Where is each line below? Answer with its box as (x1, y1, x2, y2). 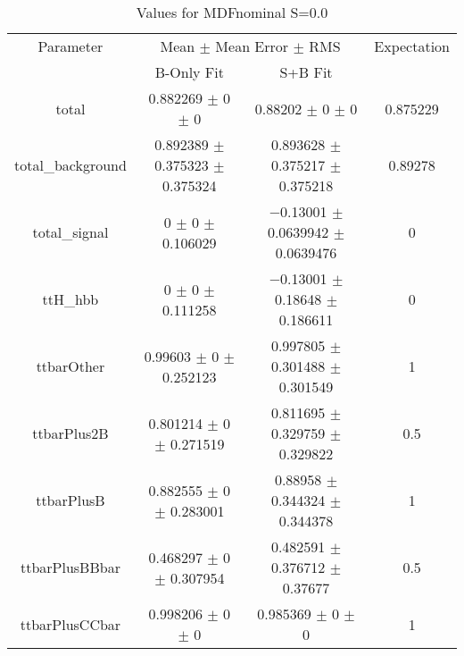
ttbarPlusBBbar (20, 557, 120, 577)
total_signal (32, 222, 109, 242)
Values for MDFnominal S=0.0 (136, 2, 328, 22)
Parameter (37, 36, 104, 56)
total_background (14, 155, 127, 175)
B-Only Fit (154, 62, 224, 82)
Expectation (374, 36, 450, 56)
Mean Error (215, 36, 289, 56)
